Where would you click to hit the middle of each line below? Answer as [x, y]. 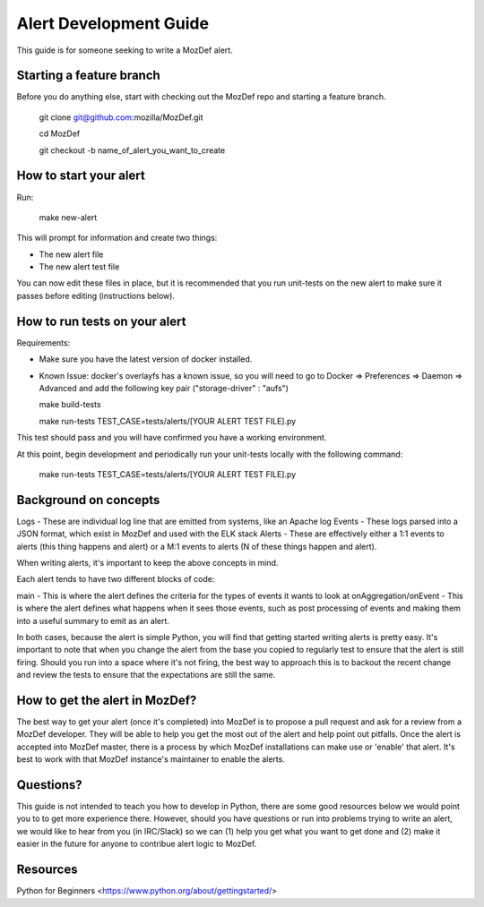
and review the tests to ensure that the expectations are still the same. [146, 675]
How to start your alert [81, 176]
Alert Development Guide [113, 23]
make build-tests [70, 405]
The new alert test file [79, 267]
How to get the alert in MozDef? [107, 700]
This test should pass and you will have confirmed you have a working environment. [172, 438]
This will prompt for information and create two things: [117, 238]
